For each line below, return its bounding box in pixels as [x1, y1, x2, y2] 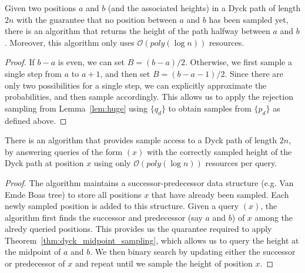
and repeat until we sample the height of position [75, 257, 253, 269]
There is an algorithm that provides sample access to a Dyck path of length [5, 134, 277, 146]
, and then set [100, 67, 150, 79]
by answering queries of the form [5, 145, 123, 157]
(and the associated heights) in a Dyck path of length [108, 2, 301, 14]
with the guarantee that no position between [16, 13, 177, 25]
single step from [5, 67, 62, 79]
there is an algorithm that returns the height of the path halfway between [5, 25, 270, 37]
